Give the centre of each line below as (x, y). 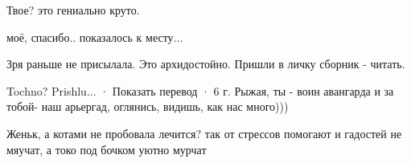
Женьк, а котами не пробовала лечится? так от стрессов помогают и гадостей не (204, 133)
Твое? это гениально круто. (73, 10)
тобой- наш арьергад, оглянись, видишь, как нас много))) (148, 106)
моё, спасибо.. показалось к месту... (95, 37)
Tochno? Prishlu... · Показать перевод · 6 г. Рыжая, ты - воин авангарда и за (200, 90)
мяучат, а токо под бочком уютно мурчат (107, 149)
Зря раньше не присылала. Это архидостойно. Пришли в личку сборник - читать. (206, 64)
